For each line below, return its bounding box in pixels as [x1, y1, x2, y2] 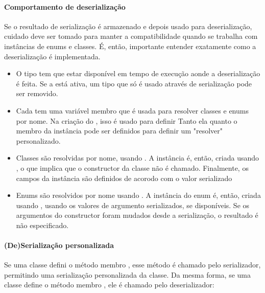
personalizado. [16, 135, 61, 146]
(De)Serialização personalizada [4, 240, 114, 251]
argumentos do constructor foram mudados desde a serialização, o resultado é [16, 210, 258, 220]
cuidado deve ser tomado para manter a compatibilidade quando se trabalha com [4, 31, 258, 41]
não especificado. [16, 219, 69, 230]
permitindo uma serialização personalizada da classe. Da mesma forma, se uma [4, 269, 251, 280]
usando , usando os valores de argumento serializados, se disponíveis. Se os [16, 199, 250, 210]
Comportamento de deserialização [4, 1, 126, 12]
